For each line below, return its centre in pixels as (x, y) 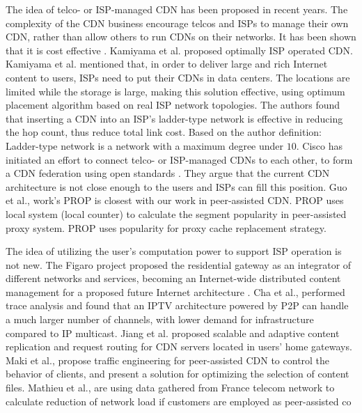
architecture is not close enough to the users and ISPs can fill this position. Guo (176, 186)
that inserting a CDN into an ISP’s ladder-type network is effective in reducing (174, 118)
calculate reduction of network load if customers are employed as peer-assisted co (179, 401)
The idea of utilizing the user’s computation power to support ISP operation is (174, 251)
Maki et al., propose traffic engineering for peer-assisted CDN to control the (168, 360)
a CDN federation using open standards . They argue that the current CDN (168, 173)
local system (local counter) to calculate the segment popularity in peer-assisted (176, 213)
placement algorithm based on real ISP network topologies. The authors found (173, 105)
